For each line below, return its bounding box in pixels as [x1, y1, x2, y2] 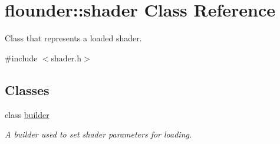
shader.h [51, 51, 82, 64]
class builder [5, 108, 50, 120]
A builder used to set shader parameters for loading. [5, 128, 192, 140]
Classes [5, 80, 50, 99]
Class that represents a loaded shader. [5, 32, 142, 44]
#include [5, 51, 38, 64]
